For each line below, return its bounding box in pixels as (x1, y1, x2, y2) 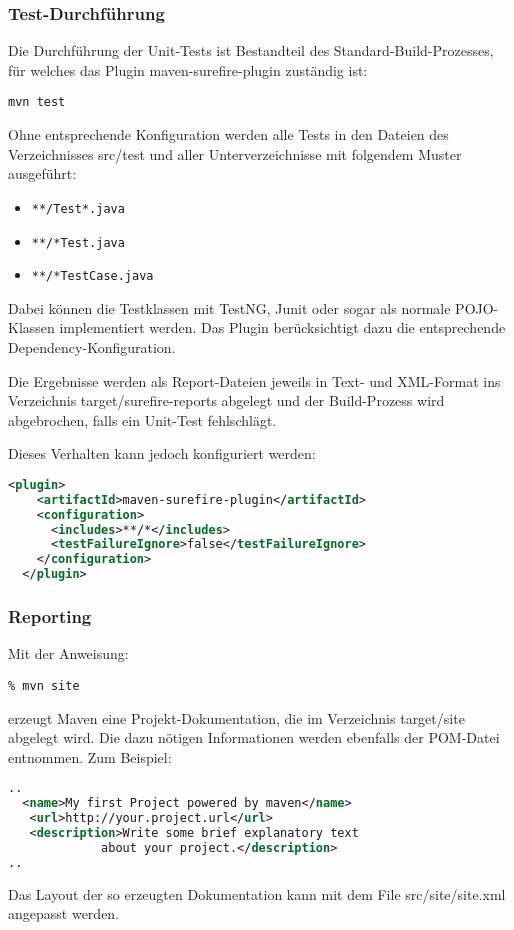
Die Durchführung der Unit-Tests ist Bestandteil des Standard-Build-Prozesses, (8, 40, 494, 61)
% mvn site (8, 678, 80, 693)
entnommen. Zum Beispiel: (8, 746, 172, 767)
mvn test (8, 95, 66, 110)
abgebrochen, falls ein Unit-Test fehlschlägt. (8, 409, 277, 430)
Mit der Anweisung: (8, 643, 129, 664)
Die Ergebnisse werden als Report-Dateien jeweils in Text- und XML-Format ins (8, 370, 501, 391)
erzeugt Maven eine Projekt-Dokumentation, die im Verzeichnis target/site (8, 707, 465, 728)
